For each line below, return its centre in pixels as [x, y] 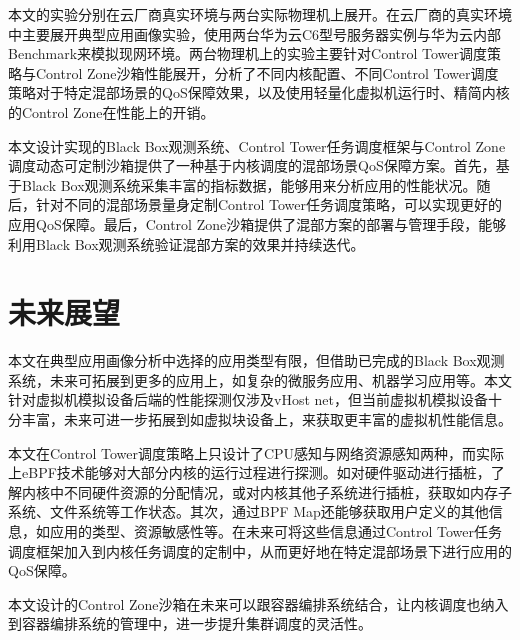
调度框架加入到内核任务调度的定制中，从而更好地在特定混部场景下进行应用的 [260, 550]
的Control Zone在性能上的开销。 [111, 111]
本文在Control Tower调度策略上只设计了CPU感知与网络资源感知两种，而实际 [256, 452]
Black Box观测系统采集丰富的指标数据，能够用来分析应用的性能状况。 [249, 184]
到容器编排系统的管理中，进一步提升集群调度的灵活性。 [190, 623]
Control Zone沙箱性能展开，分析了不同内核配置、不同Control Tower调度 [267, 72]
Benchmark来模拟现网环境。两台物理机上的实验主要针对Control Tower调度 [248, 53]
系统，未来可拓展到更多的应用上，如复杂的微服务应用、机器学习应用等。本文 [260, 379]
